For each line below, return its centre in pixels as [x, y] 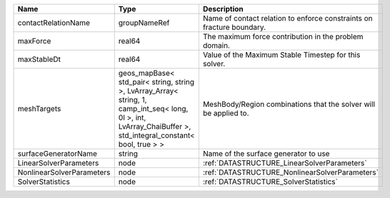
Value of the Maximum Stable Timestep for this [281, 55]
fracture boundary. [234, 27]
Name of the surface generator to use [266, 153]
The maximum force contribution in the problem [283, 37]
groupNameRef [144, 23]
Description [223, 9]
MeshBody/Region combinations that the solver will [289, 104]
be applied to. [226, 113]
